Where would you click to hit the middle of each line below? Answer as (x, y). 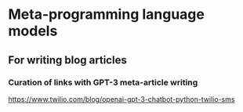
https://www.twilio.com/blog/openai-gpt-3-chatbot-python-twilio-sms (121, 99)
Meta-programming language (107, 14)
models (33, 31)
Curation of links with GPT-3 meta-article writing (103, 82)
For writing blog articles (67, 60)
